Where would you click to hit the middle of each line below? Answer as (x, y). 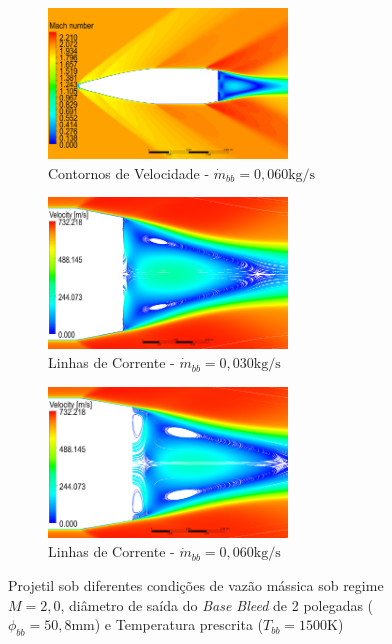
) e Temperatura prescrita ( (178, 624)
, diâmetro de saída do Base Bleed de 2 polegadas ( (217, 604)
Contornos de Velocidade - (129, 172)
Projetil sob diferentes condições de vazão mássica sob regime (196, 585)
